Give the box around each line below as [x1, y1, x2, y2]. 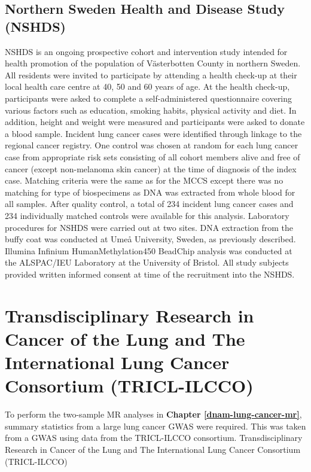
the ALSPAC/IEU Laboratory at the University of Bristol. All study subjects [5, 256, 289, 269]
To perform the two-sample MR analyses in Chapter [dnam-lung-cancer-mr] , [5, 408, 302, 421]
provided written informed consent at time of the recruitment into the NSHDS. [5, 267, 295, 280]
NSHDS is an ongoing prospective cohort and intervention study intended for [5, 45, 288, 57]
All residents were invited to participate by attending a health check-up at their [5, 68, 297, 81]
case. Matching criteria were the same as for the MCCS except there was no [5, 174, 283, 187]
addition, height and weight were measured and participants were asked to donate [5, 115, 305, 128]
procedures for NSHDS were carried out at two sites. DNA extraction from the [5, 221, 293, 233]
